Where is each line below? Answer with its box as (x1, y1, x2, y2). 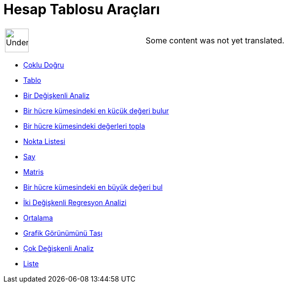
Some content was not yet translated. (145, 35, 285, 45)
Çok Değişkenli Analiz (23, 244, 94, 252)
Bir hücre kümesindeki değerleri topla (23, 121, 145, 130)
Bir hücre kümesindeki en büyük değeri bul (23, 182, 163, 191)
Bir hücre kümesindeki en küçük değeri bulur (23, 106, 169, 115)
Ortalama (23, 213, 53, 222)
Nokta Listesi (23, 137, 66, 145)
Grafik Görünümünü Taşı (23, 228, 103, 237)
